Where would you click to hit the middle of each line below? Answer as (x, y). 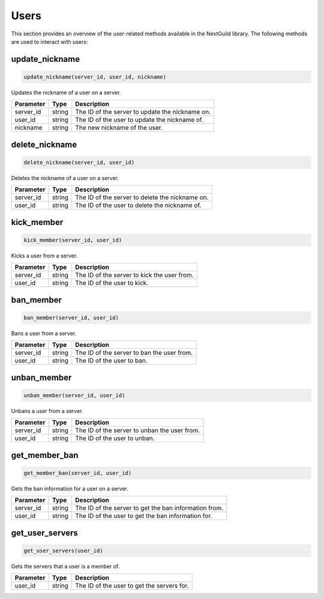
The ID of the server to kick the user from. (135, 275)
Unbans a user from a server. (47, 411)
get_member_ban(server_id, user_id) (78, 473)
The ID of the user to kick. (112, 283)
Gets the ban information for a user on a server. (70, 489)
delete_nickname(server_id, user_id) (79, 162)
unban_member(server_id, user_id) (74, 395)
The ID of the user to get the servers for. (132, 586)
